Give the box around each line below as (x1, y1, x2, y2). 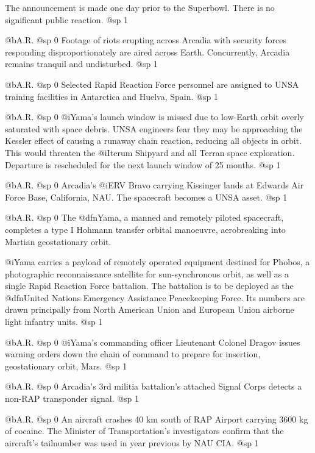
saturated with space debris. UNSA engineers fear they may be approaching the (5, 122, 303, 135)
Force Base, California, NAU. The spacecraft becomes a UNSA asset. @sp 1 (5, 190, 288, 203)
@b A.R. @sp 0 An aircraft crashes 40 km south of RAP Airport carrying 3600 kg (5, 412, 308, 425)
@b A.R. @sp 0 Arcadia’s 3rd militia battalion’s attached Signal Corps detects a (5, 380, 302, 393)
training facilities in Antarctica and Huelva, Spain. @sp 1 (5, 90, 218, 102)
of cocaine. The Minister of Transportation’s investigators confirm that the (5, 424, 284, 437)
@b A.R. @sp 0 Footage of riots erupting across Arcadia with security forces (5, 34, 286, 46)
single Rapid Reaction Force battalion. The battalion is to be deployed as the (5, 279, 294, 292)
